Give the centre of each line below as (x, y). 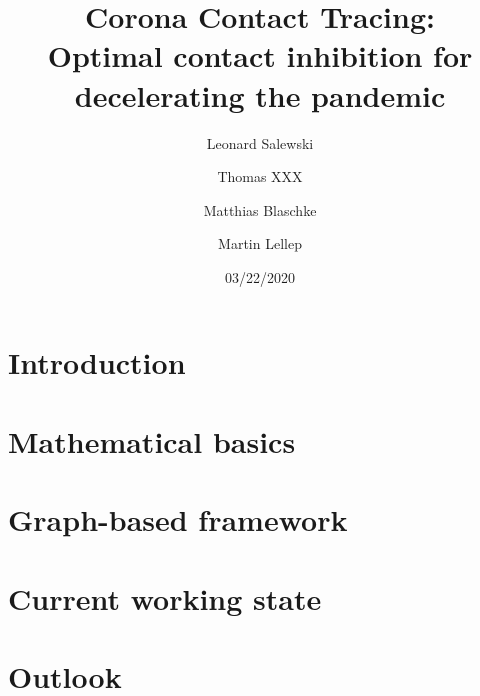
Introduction (97, 362)
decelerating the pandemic (260, 94)
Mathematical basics (152, 440)
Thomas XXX (260, 176)
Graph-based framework (178, 519)
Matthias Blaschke (260, 209)
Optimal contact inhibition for (260, 55)
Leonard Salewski (260, 142)
